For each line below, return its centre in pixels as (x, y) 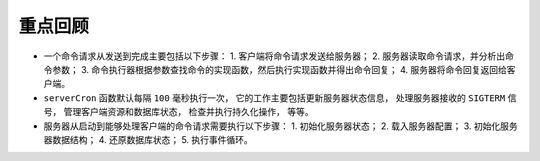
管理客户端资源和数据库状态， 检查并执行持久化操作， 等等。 (188, 112)
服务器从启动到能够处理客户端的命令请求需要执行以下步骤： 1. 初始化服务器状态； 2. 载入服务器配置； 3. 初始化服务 (281, 126)
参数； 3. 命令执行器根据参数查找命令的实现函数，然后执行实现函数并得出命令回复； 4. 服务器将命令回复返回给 (279, 69)
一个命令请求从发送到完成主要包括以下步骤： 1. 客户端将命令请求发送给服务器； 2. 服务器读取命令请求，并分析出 (274, 56)
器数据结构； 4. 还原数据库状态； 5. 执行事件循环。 (148, 139)
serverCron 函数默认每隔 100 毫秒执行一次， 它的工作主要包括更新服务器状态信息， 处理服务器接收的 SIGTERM (274, 97)
